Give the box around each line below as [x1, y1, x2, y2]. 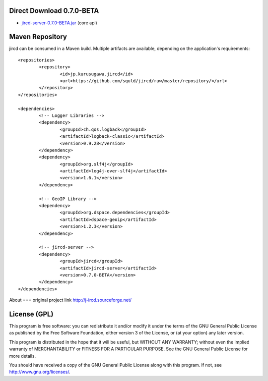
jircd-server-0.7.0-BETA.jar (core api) [21, 20, 98, 26]
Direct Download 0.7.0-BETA [9, 6, 99, 15]
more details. [9, 353, 36, 359]
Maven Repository [9, 33, 67, 41]
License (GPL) [9, 310, 54, 318]
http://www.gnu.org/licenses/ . [9, 369, 70, 375]
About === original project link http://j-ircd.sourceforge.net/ [9, 297, 132, 303]
